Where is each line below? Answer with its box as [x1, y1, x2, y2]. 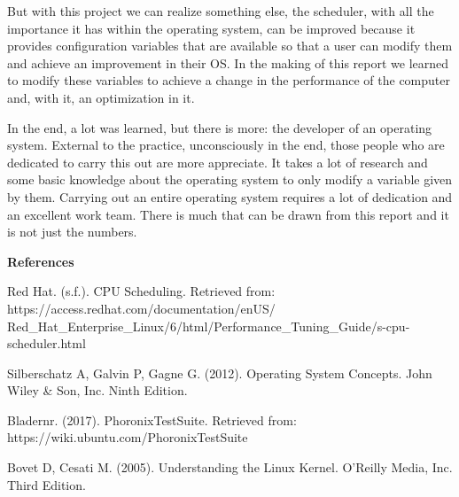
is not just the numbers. [7, 222, 137, 241]
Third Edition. [7, 475, 86, 493]
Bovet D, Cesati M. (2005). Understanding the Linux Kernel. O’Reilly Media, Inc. [7, 458, 453, 477]
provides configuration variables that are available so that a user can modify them [7, 36, 453, 55]
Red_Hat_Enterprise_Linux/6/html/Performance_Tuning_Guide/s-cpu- [7, 316, 410, 335]
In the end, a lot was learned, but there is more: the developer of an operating [7, 118, 432, 136]
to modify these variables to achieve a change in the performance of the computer [7, 71, 450, 89]
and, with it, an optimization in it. [7, 88, 195, 106]
